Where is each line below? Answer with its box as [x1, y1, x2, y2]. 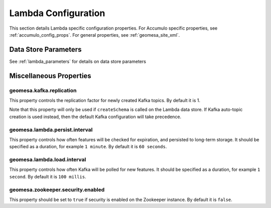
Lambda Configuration [9, 8, 105, 19]
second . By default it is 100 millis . [9, 173, 86, 179]
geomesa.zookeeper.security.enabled [9, 186, 105, 193]
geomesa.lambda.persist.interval [9, 126, 93, 133]
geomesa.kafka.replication [9, 87, 77, 94]
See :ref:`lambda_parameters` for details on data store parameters [9, 58, 147, 64]
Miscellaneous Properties [9, 71, 91, 80]
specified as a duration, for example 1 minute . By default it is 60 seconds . [9, 144, 167, 150]
